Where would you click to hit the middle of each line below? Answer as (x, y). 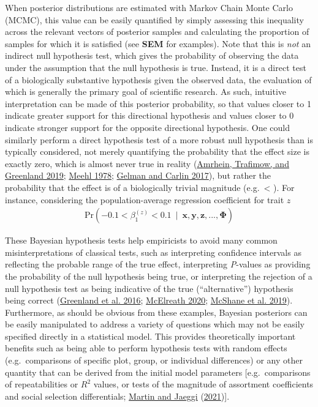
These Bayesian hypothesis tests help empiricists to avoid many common (141, 240)
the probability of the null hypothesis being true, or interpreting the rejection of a (159, 276)
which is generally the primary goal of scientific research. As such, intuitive (146, 91)
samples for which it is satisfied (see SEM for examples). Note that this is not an (158, 43)
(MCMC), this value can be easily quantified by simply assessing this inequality (154, 19)
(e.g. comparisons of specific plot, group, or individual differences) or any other (154, 360)
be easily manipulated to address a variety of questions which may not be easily (155, 324)
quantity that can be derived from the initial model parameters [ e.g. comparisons (158, 372)
